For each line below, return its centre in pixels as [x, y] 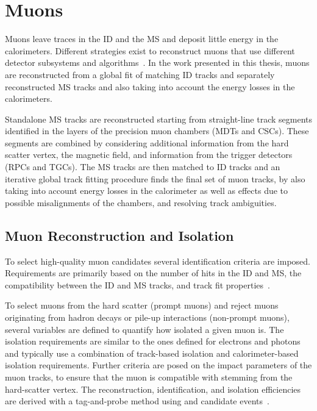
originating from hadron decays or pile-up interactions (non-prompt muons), [147, 317]
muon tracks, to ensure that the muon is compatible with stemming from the [149, 377]
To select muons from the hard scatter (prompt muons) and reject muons [142, 305]
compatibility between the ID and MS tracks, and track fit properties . [137, 284]
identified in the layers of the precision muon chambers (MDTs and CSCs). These [157, 131]
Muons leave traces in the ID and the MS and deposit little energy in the [142, 39]
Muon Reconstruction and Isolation [119, 235]
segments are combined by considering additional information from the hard [147, 142]
